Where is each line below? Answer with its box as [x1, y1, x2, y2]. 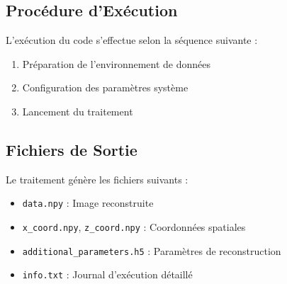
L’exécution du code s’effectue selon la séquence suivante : [6, 33, 258, 47]
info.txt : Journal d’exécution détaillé [22, 267, 193, 282]
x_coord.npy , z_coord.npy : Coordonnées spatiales [22, 220, 246, 234]
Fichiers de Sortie [6, 138, 137, 160]
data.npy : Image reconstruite [22, 195, 154, 210]
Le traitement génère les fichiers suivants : [6, 171, 188, 186]
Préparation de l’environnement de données [22, 56, 211, 71]
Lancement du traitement [22, 103, 133, 118]
